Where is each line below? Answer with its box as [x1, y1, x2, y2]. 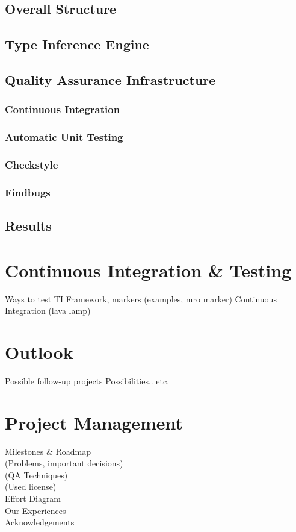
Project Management [5, 410, 183, 434]
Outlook [5, 340, 73, 364]
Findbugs [5, 184, 51, 199]
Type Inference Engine [5, 35, 149, 54]
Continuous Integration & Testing [5, 257, 292, 282]
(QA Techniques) [5, 468, 68, 481]
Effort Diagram [5, 492, 61, 505]
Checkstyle [5, 157, 58, 172]
